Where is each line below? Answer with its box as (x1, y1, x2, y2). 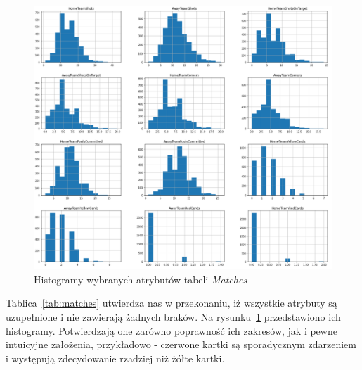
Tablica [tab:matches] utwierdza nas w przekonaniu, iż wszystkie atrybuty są (6, 295, 337, 310)
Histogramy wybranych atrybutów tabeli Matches (34, 272, 247, 286)
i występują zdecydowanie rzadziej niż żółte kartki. (6, 350, 225, 365)
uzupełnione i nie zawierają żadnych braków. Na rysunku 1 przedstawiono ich (6, 309, 341, 324)
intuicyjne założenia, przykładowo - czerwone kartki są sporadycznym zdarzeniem (6, 337, 356, 352)
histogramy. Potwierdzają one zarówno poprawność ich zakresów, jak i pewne (6, 323, 337, 338)
